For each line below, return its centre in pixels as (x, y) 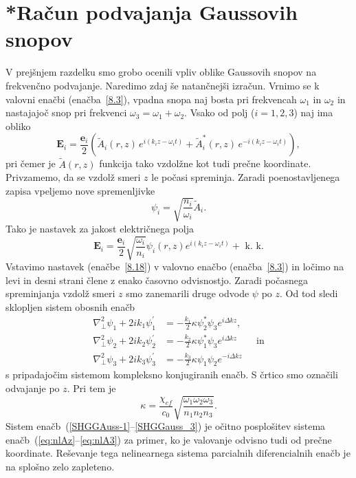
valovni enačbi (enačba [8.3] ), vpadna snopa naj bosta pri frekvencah (151, 99)
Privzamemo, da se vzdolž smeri (73, 177)
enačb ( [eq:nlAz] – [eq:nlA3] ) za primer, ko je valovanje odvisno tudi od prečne (169, 439)
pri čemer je (31, 163)
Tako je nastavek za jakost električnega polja (100, 228)
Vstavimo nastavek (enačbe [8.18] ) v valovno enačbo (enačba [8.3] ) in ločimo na (175, 266)
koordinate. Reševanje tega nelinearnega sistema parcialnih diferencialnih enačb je (178, 453)
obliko (18, 126)
